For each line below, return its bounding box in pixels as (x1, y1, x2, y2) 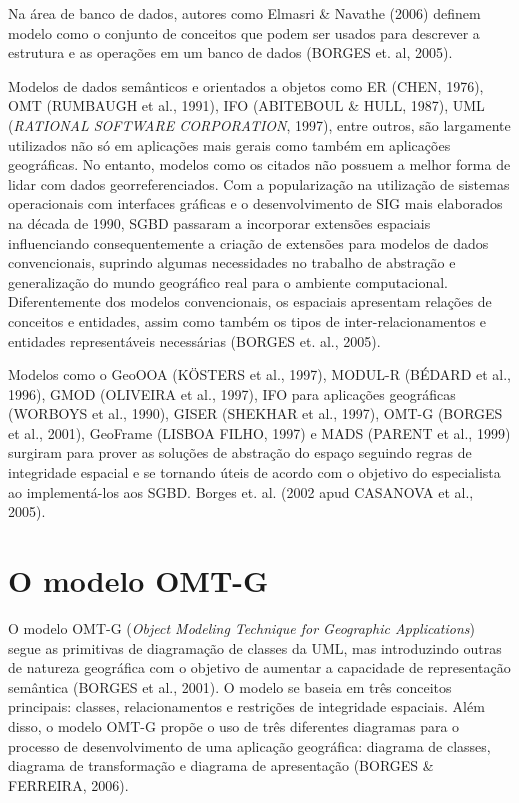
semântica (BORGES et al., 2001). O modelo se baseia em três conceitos (8, 676, 452, 697)
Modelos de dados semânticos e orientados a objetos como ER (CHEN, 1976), (8, 75, 484, 96)
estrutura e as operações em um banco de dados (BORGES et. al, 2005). (8, 42, 453, 63)
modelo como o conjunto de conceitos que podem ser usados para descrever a (8, 22, 480, 43)
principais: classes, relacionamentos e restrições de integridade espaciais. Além (8, 696, 485, 717)
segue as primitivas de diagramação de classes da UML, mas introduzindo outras (8, 637, 502, 658)
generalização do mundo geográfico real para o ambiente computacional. (8, 271, 448, 292)
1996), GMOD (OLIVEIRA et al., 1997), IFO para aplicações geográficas (8, 383, 456, 404)
